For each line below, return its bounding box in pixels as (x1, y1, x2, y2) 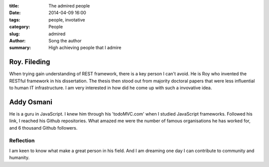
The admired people (48, 3, 90, 8)
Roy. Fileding (9, 58, 50, 66)
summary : (9, 45, 31, 51)
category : (9, 24, 30, 30)
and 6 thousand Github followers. (9, 125, 78, 131)
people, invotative (48, 16, 85, 22)
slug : (9, 30, 20, 37)
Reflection (9, 137, 35, 144)
